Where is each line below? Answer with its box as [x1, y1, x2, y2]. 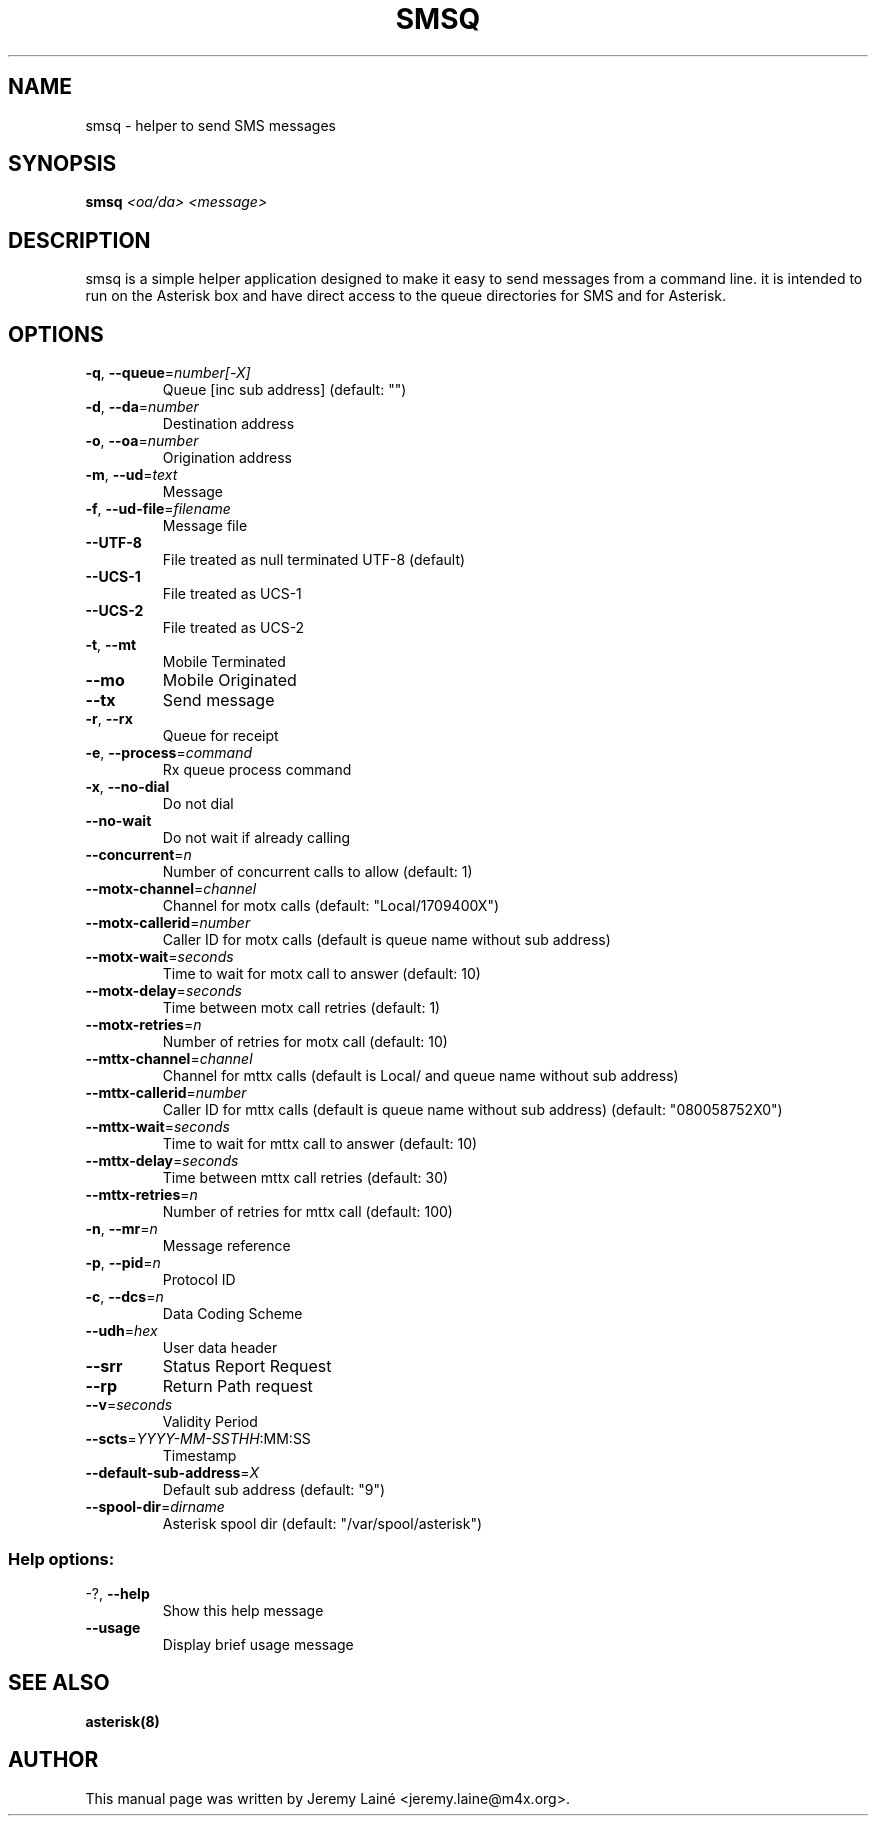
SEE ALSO [8, 1670, 110, 1696]
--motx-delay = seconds [85, 982, 242, 1000]
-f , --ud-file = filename [85, 500, 231, 518]
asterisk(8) [85, 1712, 160, 1730]
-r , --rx [85, 710, 133, 728]
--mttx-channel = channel [85, 1050, 253, 1068]
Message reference [162, 1237, 291, 1255]
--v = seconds [85, 1396, 173, 1414]
